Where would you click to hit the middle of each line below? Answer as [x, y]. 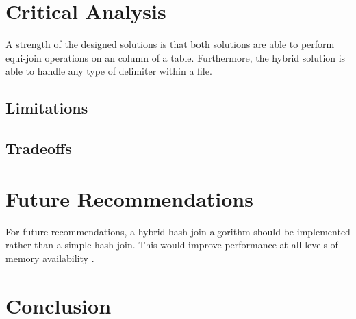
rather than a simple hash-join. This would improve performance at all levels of [172, 245]
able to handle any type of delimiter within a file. [109, 71]
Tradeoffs [39, 148]
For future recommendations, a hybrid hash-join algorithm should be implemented [178, 231]
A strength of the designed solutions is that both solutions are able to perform [170, 44]
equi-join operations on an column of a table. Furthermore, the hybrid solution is [176, 57]
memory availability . [50, 258]
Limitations [47, 108]
